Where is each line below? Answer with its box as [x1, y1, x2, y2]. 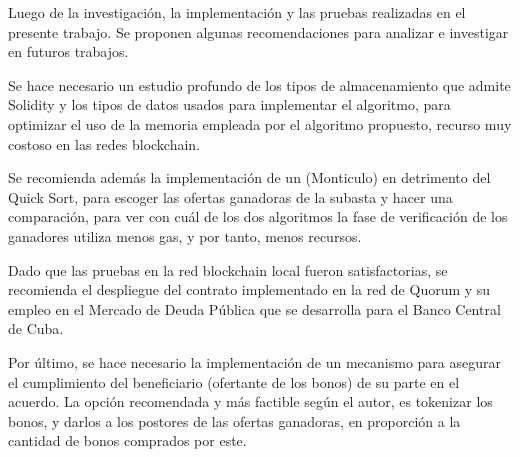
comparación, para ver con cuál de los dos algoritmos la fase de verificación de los [8, 206, 508, 227]
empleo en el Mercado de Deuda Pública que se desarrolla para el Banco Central [8, 298, 501, 319]
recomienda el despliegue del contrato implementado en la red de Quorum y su [8, 279, 491, 300]
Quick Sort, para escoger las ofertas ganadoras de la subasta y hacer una [8, 186, 453, 207]
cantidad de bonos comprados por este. [8, 430, 247, 451]
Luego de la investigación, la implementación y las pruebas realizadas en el [8, 2, 466, 22]
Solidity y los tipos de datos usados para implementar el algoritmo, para [8, 94, 451, 115]
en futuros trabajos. [8, 41, 129, 62]
